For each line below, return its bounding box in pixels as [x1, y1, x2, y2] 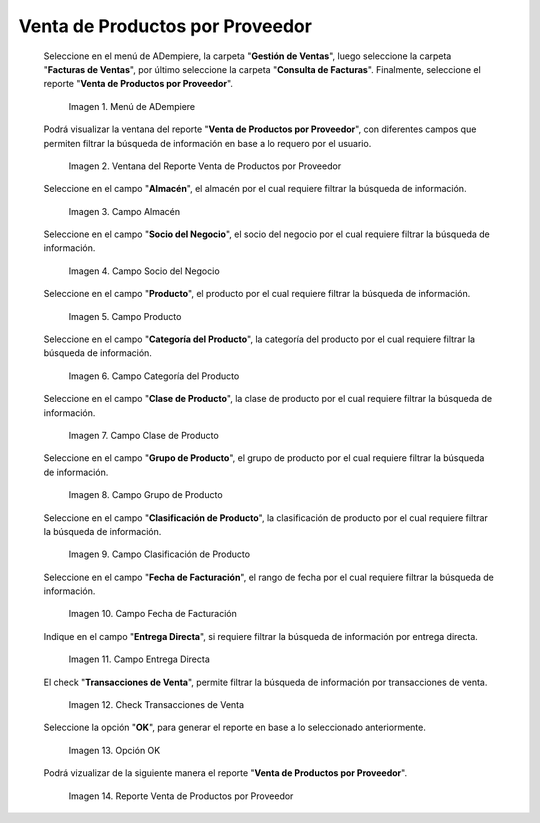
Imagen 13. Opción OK [68, 744, 161, 756]
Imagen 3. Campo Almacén [68, 205, 181, 217]
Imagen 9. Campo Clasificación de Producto [68, 548, 250, 560]
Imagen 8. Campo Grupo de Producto [68, 489, 224, 501]
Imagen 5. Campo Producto [68, 310, 182, 322]
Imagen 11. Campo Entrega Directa [68, 653, 210, 665]
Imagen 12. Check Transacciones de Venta [68, 699, 245, 711]
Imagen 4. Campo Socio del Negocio [68, 265, 220, 277]
